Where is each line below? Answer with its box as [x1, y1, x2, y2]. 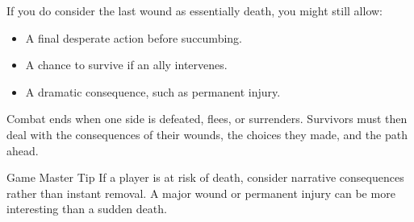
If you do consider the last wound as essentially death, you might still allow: [6, 2, 383, 18]
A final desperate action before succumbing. [25, 29, 242, 46]
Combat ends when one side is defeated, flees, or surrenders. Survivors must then [6, 110, 408, 127]
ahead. [6, 142, 39, 158]
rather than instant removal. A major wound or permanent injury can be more [6, 184, 395, 201]
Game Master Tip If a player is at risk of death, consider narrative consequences [6, 169, 404, 186]
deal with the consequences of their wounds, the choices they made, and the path [6, 125, 408, 142]
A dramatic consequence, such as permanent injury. [25, 83, 281, 100]
